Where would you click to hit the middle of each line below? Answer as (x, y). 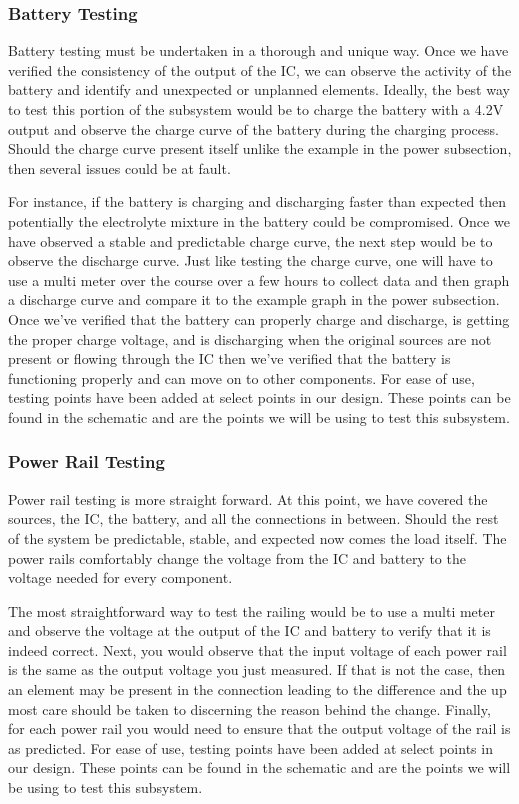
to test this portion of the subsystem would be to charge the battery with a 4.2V (256, 109)
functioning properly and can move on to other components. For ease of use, (241, 377)
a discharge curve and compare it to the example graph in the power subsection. (254, 299)
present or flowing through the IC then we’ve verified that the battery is (229, 358)
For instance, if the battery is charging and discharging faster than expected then (257, 201)
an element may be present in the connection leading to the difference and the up (257, 689)
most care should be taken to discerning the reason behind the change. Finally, (249, 708)
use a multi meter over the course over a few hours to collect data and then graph (259, 279)
